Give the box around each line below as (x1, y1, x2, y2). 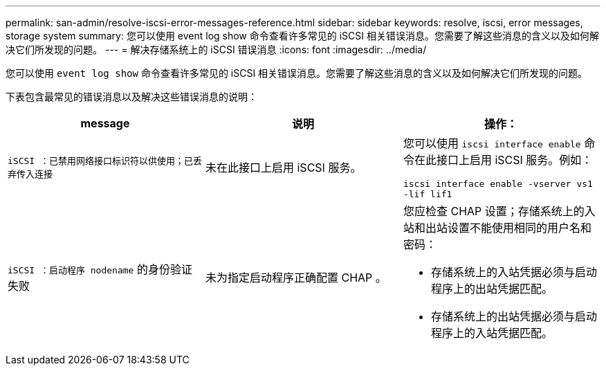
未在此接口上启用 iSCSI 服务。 (205, 161, 362, 174)
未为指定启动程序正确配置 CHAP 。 (205, 271, 387, 284)
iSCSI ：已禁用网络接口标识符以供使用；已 (8, 156, 193, 166)
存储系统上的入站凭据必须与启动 (430, 265, 597, 279)
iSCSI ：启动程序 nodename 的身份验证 (8, 262, 192, 276)
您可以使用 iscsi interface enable (403, 136, 581, 150)
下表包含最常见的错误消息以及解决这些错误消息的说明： (6, 91, 257, 102)
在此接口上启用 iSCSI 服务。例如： (414, 153, 593, 167)
